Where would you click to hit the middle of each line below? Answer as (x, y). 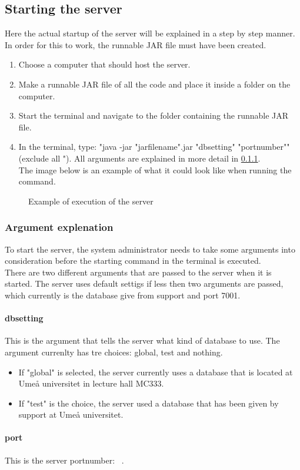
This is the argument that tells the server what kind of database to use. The (142, 340)
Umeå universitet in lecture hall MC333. (91, 383)
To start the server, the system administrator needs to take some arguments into (150, 249)
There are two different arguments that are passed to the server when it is (138, 272)
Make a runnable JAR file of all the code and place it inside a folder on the (154, 84)
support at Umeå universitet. (71, 414)
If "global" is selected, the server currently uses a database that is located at (156, 372)
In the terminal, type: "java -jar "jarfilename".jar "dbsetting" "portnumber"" (154, 147)
